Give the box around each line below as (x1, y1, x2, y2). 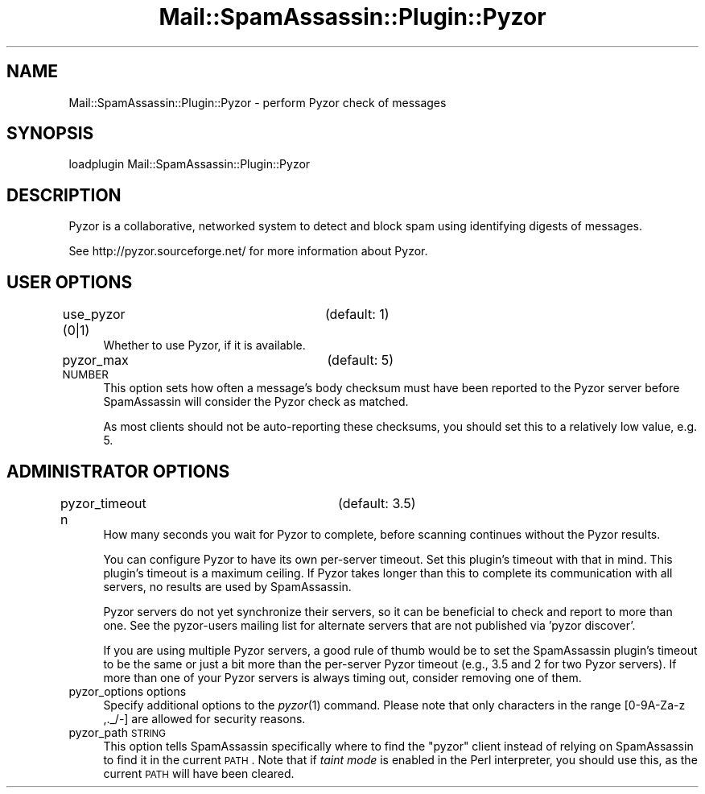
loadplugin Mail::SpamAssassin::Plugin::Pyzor (68, 157, 311, 172)
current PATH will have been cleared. (103, 766, 295, 780)
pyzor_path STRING (68, 725, 167, 739)
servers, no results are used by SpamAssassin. (103, 579, 352, 593)
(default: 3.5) (338, 494, 416, 511)
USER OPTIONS (6, 271, 133, 292)
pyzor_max (62, 352, 129, 369)
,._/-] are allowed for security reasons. (103, 711, 306, 726)
